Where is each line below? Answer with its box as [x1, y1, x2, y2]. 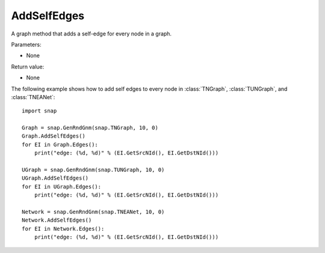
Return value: [11, 63, 45, 70]
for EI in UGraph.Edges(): [22, 183, 102, 190]
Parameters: [11, 41, 42, 48]
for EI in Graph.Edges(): [22, 141, 99, 148]
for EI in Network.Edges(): [22, 225, 105, 232]
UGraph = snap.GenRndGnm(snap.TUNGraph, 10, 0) [22, 166, 165, 174]
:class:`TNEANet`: [11, 93, 55, 100]
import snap [22, 108, 57, 114]
